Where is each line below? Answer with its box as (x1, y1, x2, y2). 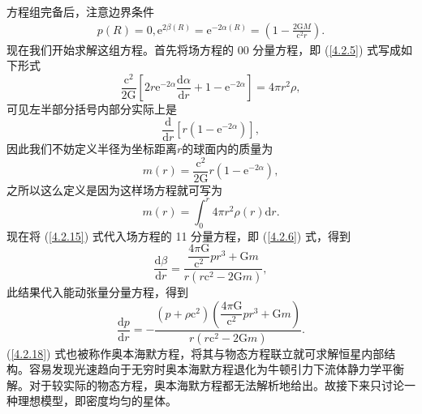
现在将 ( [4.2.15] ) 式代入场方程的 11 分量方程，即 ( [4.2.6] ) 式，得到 (6, 227, 351, 244)
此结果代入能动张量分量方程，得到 (6, 284, 188, 301)
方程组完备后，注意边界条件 (6, 3, 154, 19)
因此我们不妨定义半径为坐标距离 (6, 140, 177, 157)
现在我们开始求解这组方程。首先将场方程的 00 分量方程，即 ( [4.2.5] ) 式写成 (6, 41, 402, 58)
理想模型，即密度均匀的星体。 (17, 392, 177, 409)
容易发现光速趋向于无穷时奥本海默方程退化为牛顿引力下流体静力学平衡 (28, 361, 404, 378)
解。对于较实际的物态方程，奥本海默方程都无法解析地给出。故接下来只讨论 (6, 376, 404, 393)
